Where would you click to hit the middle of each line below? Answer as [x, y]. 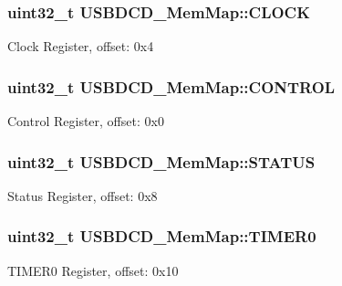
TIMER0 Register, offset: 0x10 [93, 270]
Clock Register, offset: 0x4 [81, 46]
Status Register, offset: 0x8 [83, 195]
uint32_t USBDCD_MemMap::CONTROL [171, 86]
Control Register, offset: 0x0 [86, 121]
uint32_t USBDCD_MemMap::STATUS [161, 161]
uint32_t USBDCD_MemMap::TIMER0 [162, 236]
